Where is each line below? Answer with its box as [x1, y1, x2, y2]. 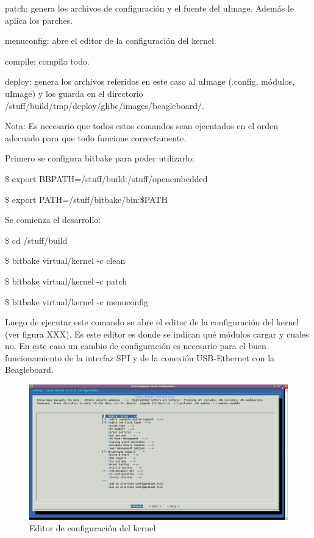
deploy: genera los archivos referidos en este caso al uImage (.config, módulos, [5, 75, 295, 88]
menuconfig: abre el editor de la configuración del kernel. [5, 34, 216, 47]
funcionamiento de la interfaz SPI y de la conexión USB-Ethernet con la [5, 351, 275, 364]
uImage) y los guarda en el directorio [5, 87, 143, 99]
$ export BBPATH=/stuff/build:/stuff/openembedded [5, 172, 208, 185]
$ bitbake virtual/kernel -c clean [5, 254, 126, 267]
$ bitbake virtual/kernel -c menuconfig [5, 295, 148, 308]
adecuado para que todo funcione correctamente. [5, 131, 187, 144]
